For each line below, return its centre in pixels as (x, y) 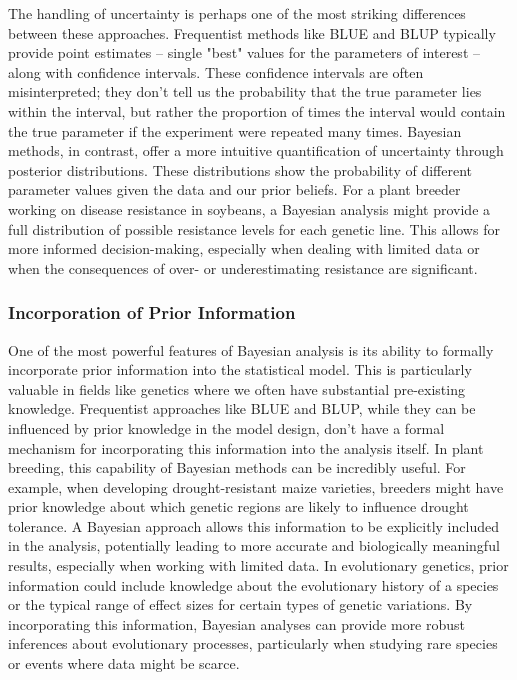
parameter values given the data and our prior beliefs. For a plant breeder (234, 189)
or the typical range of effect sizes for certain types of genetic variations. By (240, 604)
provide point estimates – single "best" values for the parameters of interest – (244, 52)
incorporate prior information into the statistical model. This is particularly (240, 369)
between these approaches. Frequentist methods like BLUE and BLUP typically (252, 32)
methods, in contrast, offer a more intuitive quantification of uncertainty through (256, 150)
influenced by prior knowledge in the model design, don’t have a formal (226, 427)
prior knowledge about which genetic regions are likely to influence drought (238, 506)
